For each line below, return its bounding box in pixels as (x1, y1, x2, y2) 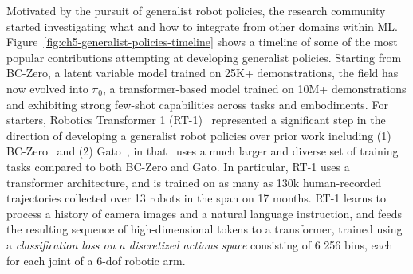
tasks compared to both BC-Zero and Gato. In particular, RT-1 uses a (6, 158, 350, 174)
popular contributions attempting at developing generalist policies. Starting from (6, 49, 402, 65)
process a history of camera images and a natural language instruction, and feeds (6, 205, 403, 221)
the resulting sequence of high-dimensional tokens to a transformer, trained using (6, 221, 403, 237)
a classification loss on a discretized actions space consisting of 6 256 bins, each (6, 236, 393, 252)
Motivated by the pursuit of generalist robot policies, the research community (6, 2, 386, 18)
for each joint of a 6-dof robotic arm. (6, 252, 186, 268)
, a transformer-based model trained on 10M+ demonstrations (103, 80, 407, 96)
